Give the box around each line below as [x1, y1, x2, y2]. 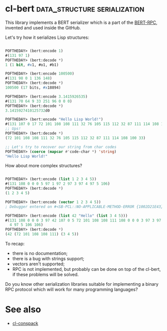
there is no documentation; [12, 250, 68, 256]
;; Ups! [5, 126, 21, 131]
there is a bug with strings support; [12, 256, 84, 262]
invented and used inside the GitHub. [5, 24, 81, 30]
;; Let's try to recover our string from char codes [5, 144, 117, 149]
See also [5, 304, 41, 315]
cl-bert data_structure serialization [5, 3, 145, 14]
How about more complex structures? [5, 163, 83, 169]
